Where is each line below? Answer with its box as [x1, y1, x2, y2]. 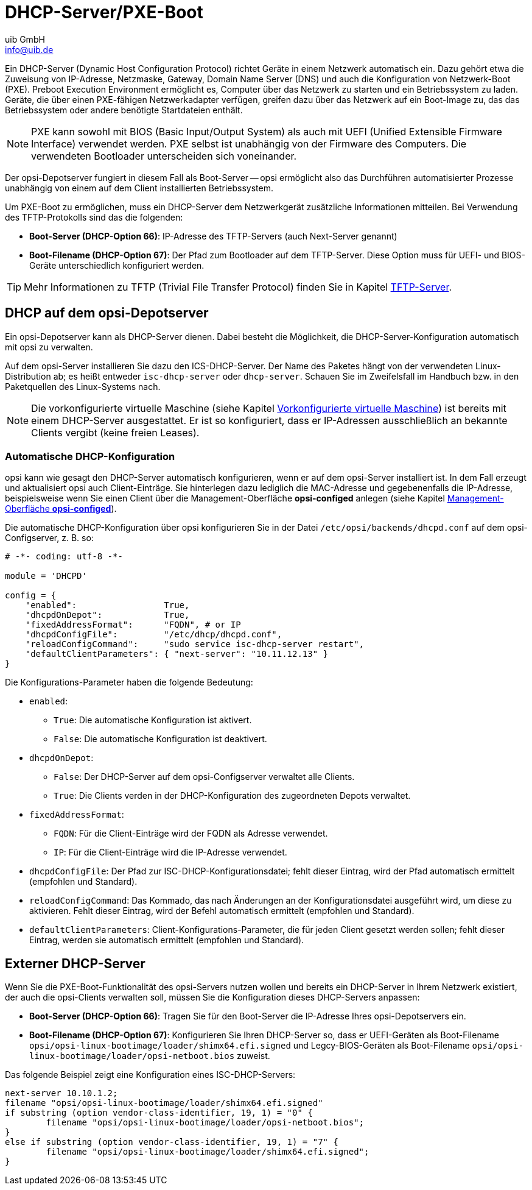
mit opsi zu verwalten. [5, 341, 93, 352]
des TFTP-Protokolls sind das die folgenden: [5, 211, 183, 222]
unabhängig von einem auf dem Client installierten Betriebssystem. [5, 182, 274, 193]
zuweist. [237, 1050, 270, 1061]
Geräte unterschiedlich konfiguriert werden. [29, 260, 205, 271]
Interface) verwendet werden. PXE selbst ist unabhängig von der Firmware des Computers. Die [31, 137, 466, 150]
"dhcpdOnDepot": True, [25, 610, 190, 620]
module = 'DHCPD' [5, 571, 87, 581]
